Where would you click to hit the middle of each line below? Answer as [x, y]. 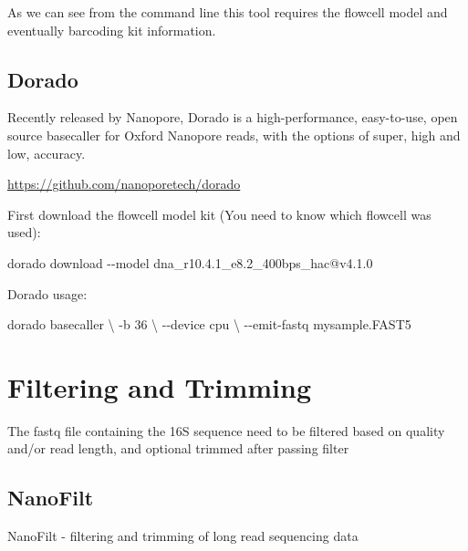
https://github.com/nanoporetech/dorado [124, 184]
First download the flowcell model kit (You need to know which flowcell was [219, 214]
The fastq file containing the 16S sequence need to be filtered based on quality [226, 430]
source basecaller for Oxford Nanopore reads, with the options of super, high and [234, 135]
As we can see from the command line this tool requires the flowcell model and [228, 12]
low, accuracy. [47, 153]
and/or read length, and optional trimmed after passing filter [178, 448]
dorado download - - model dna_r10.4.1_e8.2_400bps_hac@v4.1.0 [190, 262]
